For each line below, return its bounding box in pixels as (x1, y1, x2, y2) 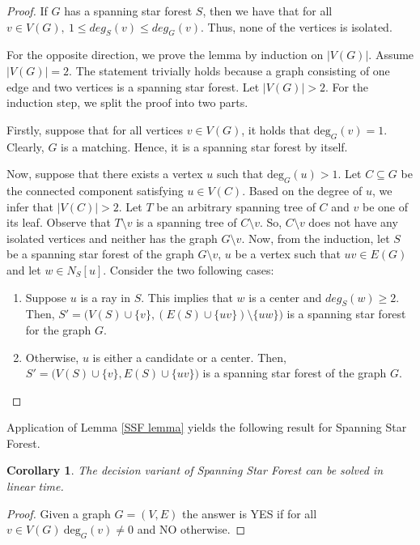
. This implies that (141, 288, 233, 305)
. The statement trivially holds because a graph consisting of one (69, 62, 390, 79)
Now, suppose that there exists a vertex (6, 165, 203, 182)
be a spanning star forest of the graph (6, 245, 194, 262)
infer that (6, 198, 54, 215)
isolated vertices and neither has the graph (6, 229, 218, 246)
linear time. (6, 478, 64, 495)
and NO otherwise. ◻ (137, 521, 246, 538)
